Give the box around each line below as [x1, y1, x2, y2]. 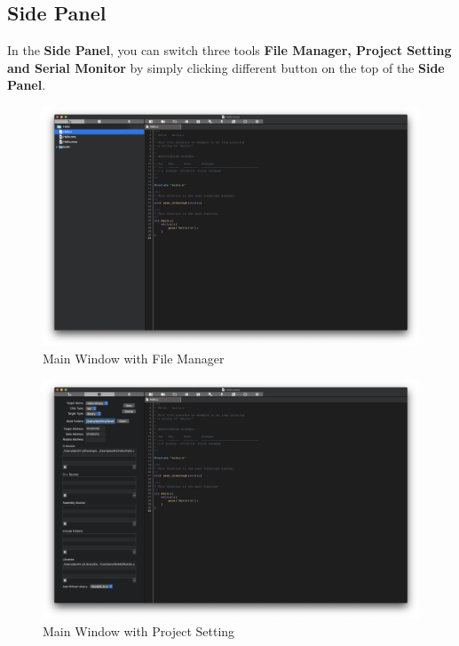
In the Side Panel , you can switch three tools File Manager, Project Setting [7, 41, 452, 60]
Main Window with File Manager [43, 348, 225, 367]
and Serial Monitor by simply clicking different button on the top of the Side [7, 58, 445, 76]
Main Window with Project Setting [43, 622, 235, 641]
